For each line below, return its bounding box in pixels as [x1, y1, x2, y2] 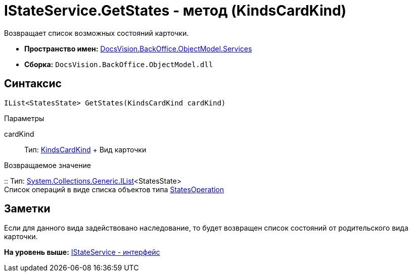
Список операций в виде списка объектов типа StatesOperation [4, 185, 224, 194]
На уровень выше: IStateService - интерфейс [4, 248, 160, 257]
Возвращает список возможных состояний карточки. [4, 28, 189, 37]
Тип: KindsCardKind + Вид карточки [24, 145, 147, 154]
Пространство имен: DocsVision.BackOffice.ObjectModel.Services [24, 44, 252, 53]
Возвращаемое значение [4, 160, 91, 170]
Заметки [4, 202, 51, 215]
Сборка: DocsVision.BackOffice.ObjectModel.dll [24, 60, 213, 69]
